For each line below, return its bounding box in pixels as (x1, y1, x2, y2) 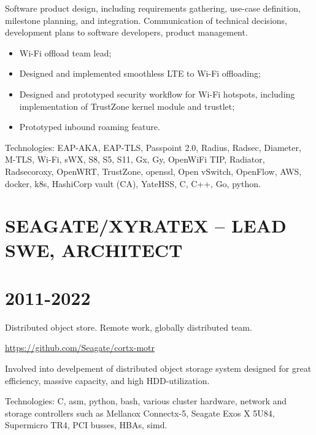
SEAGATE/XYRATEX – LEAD (5, 213, 287, 238)
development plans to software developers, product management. (5, 26, 248, 39)
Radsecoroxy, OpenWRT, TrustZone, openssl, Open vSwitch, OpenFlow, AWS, (5, 164, 302, 177)
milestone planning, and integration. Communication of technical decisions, (5, 13, 287, 26)
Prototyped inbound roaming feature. (19, 120, 160, 133)
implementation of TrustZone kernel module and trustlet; (19, 99, 235, 112)
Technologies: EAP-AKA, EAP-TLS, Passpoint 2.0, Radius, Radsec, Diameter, (5, 141, 301, 153)
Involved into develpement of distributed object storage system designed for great (5, 362, 312, 374)
